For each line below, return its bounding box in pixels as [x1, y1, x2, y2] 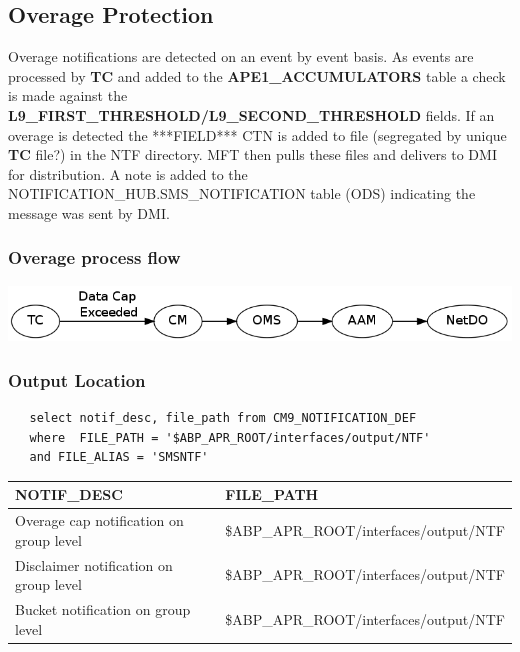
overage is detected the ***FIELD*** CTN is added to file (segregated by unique [8, 124, 507, 145]
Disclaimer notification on [15, 554, 173, 575]
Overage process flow [8, 245, 181, 270]
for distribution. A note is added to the [8, 163, 248, 184]
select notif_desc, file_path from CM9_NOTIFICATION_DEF [29, 410, 417, 425]
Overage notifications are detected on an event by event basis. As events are [8, 46, 474, 67]
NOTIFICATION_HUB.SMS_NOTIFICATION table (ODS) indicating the [8, 183, 476, 204]
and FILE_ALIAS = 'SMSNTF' [29, 450, 209, 465]
